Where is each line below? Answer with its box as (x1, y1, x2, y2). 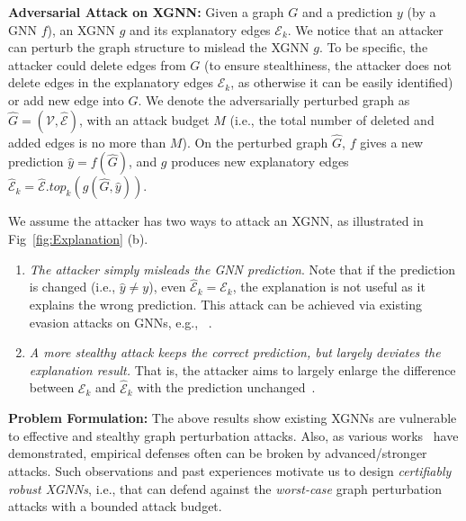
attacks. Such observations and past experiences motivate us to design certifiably (8, 461, 452, 480)
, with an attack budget (78, 110, 210, 129)
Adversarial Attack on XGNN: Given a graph (8, 3, 284, 21)
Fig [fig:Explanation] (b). (8, 229, 148, 247)
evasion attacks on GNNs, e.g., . (29, 312, 212, 331)
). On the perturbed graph (182, 132, 328, 151)
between (29, 378, 75, 397)
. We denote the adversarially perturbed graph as (138, 90, 410, 109)
